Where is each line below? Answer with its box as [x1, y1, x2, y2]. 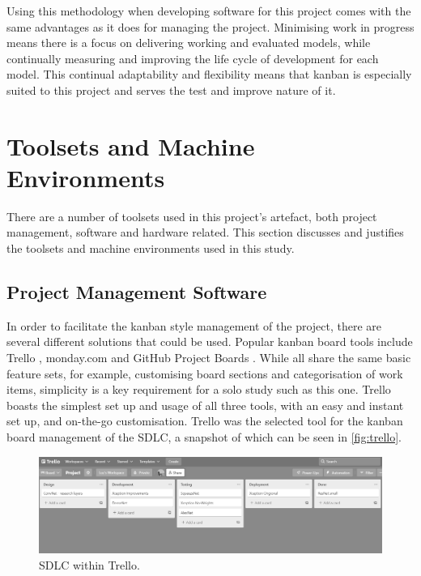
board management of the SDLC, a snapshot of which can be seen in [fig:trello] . [6, 429, 402, 446]
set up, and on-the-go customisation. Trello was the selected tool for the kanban [6, 412, 403, 429]
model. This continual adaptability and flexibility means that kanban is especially [6, 66, 412, 83]
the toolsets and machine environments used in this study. [6, 240, 295, 257]
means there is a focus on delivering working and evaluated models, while [6, 34, 371, 51]
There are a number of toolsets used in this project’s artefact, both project [6, 207, 377, 224]
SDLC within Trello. [39, 556, 140, 573]
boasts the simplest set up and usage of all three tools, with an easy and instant [6, 396, 404, 413]
